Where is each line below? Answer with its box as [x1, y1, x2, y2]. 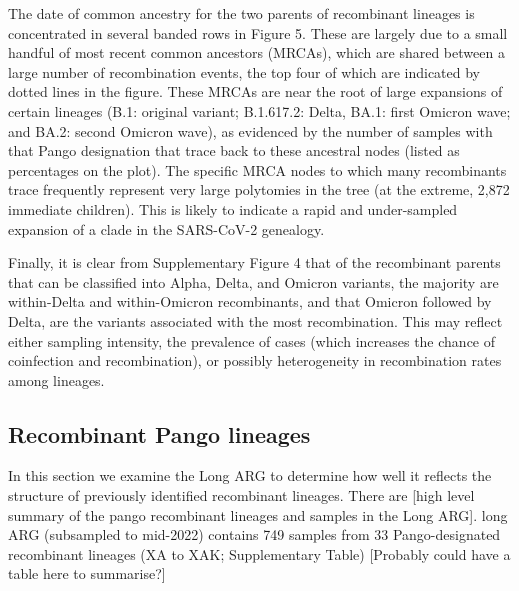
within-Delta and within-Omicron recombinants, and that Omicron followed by [8, 291, 492, 312]
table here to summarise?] [8, 563, 166, 584]
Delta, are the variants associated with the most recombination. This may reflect [8, 310, 503, 331]
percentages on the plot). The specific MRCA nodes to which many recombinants [8, 159, 507, 180]
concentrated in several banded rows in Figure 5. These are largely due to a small [8, 22, 508, 43]
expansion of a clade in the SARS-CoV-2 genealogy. [8, 218, 325, 239]
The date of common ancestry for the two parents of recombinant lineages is [8, 3, 475, 23]
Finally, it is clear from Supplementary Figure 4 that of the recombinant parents [8, 252, 501, 273]
